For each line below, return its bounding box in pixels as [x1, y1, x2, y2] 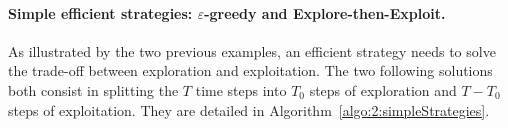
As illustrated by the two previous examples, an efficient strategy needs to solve [8, 40, 496, 61]
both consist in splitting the [8, 79, 179, 100]
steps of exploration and [309, 79, 457, 100]
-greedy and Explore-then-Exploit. [204, 2, 446, 23]
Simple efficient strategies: [8, 2, 193, 23]
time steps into [195, 79, 287, 100]
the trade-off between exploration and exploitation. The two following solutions [8, 60, 493, 81]
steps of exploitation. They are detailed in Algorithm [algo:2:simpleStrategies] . [8, 99, 490, 120]
